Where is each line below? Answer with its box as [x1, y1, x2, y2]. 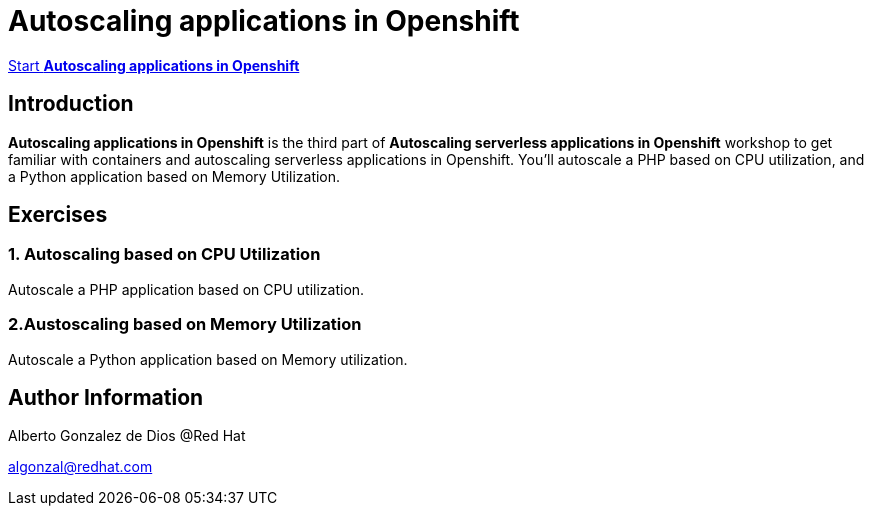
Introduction [8, 91, 134, 117]
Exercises [8, 202, 108, 228]
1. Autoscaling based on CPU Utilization [8, 244, 321, 265]
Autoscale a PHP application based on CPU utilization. [8, 280, 365, 298]
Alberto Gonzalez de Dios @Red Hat [8, 427, 246, 445]
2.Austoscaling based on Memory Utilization [8, 314, 362, 335]
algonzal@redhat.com [8, 458, 153, 476]
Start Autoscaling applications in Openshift [8, 56, 300, 74]
